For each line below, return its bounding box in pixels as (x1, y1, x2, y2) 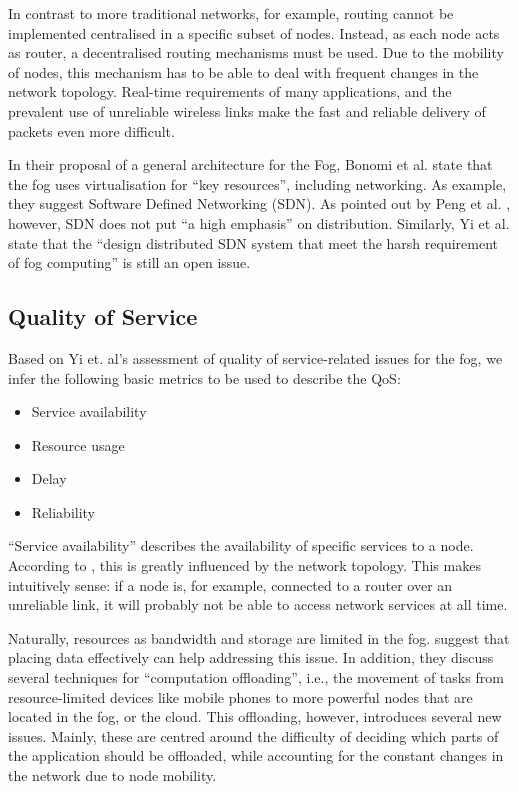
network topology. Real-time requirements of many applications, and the (8, 81, 452, 102)
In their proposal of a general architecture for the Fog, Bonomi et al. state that (8, 154, 493, 175)
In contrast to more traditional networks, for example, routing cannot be (8, 3, 454, 23)
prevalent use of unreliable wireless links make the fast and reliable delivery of (8, 100, 486, 121)
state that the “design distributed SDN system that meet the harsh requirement (8, 232, 499, 253)
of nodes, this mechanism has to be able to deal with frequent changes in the (8, 61, 479, 82)
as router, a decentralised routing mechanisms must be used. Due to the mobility (8, 42, 504, 63)
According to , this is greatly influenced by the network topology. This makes (8, 555, 481, 576)
